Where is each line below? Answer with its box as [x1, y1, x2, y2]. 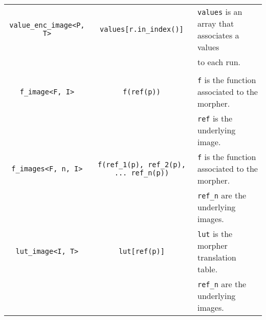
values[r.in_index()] [100, 25, 184, 33]
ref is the [197, 112, 233, 124]
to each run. [197, 56, 241, 68]
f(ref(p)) [123, 87, 161, 96]
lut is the [197, 228, 233, 239]
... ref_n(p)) [114, 168, 169, 177]
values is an [197, 6, 242, 17]
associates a [197, 29, 239, 41]
